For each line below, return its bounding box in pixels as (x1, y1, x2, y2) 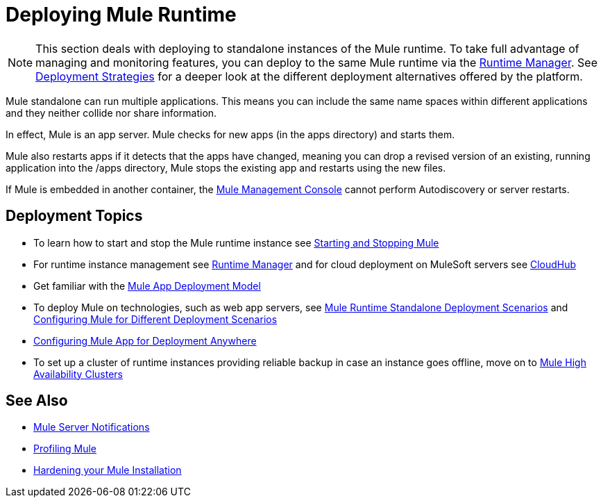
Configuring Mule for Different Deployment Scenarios (33, 313, 278, 325)
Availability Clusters (33, 368, 123, 380)
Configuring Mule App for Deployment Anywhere (33, 334, 257, 347)
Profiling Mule (33, 443, 96, 455)
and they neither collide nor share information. (6, 106, 217, 119)
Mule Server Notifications (33, 421, 150, 434)
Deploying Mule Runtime (6, 3, 237, 26)
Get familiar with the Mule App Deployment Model (33, 279, 261, 292)
